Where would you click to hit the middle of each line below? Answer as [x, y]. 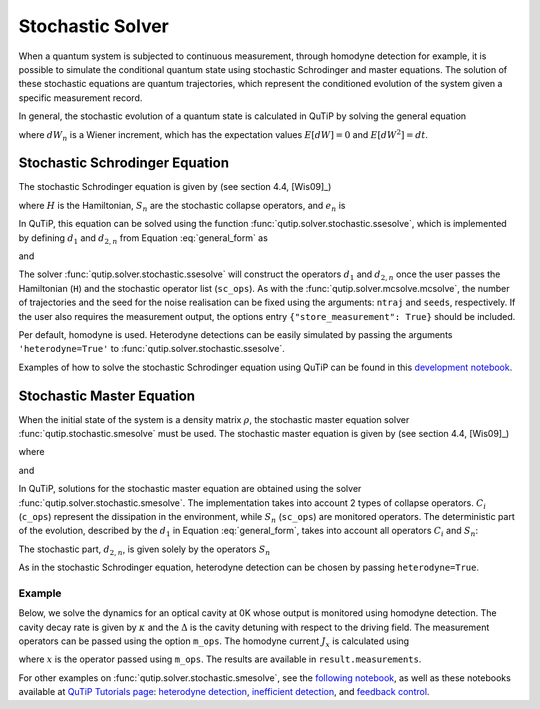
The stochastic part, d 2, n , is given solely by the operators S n [144, 550]
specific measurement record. [80, 97]
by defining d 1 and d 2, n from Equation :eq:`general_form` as [143, 238]
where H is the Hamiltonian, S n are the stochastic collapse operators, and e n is [182, 206]
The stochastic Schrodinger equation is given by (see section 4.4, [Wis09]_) [175, 187]
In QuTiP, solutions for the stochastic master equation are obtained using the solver [190, 489]
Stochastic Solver [94, 26]
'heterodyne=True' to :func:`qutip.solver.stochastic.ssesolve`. [151, 349]
